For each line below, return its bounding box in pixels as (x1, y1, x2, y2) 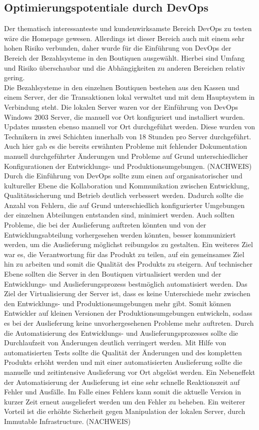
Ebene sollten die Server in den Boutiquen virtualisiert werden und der (4, 269, 221, 279)
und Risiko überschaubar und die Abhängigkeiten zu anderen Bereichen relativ (4, 62, 245, 73)
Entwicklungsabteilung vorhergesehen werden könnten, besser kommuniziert (4, 229, 236, 240)
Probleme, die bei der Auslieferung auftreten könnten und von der (4, 220, 206, 230)
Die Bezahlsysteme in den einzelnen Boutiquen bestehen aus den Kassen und (4, 82, 239, 92)
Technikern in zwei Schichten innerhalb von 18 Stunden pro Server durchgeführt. (4, 131, 251, 141)
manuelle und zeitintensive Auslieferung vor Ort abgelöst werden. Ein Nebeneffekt (4, 366, 255, 377)
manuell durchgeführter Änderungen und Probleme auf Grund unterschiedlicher (4, 150, 248, 161)
